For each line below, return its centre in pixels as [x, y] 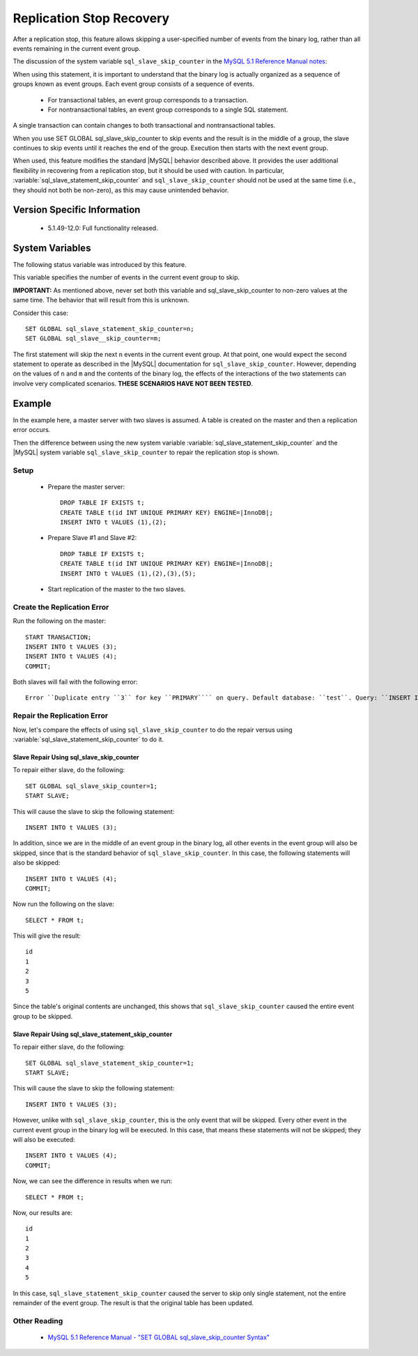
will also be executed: [44, 1139]
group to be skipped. [43, 1016]
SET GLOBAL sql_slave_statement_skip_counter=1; [110, 1063]
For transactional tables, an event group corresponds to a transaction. [148, 100]
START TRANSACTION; [59, 637]
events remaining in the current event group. [77, 48]
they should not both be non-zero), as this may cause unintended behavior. [121, 190]
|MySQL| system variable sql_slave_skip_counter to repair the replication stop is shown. [146, 452]
